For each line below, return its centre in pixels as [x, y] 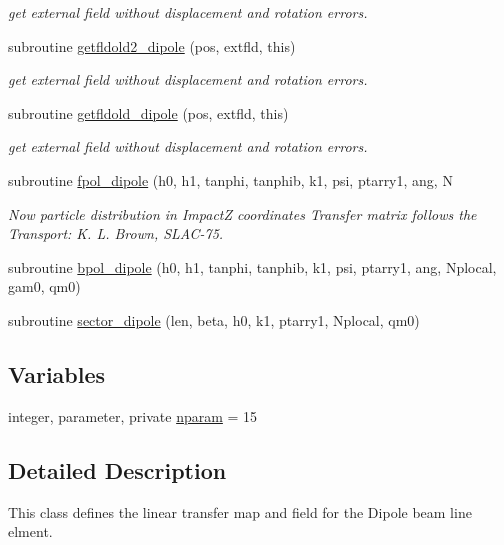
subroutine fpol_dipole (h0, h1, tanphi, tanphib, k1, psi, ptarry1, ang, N [230, 179]
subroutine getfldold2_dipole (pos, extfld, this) [152, 45]
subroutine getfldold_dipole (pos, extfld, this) [148, 112]
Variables [57, 373]
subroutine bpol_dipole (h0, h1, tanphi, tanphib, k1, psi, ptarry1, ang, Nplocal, [252, 266]
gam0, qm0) [44, 286]
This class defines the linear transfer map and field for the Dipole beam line [240, 511]
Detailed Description [117, 469]
